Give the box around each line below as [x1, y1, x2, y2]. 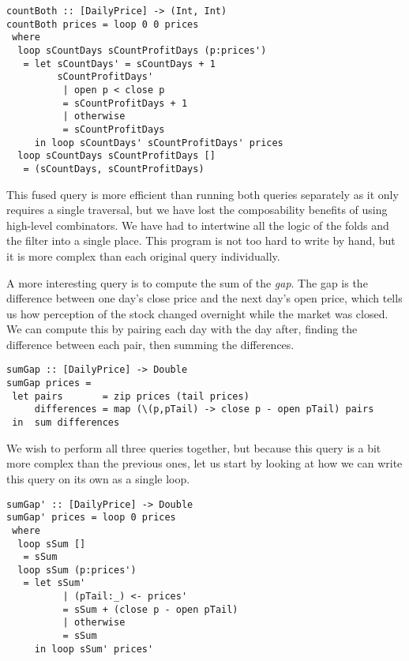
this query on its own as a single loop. [6, 470, 190, 486]
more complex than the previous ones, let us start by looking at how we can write [6, 455, 403, 471]
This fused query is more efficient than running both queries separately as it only [6, 186, 399, 202]
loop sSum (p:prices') [17, 564, 137, 576]
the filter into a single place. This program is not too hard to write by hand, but [6, 232, 396, 249]
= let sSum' [23, 577, 86, 589]
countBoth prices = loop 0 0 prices [6, 18, 199, 30]
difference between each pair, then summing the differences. [6, 336, 295, 352]
